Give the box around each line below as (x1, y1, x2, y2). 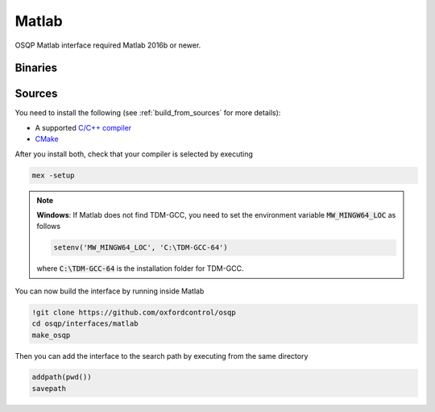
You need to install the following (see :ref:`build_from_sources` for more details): (14, 108, 281, 118)
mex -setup (31, 170, 75, 180)
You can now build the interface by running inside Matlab (14, 286, 205, 296)
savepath (31, 384, 67, 393)
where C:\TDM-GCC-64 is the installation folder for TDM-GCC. (36, 264, 245, 273)
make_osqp (31, 331, 71, 339)
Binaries (14, 61, 58, 75)
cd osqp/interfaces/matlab (31, 319, 139, 328)
